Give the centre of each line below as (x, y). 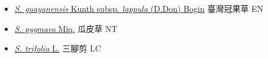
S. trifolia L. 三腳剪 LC (58, 48)
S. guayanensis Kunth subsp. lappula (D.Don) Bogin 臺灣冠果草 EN (139, 8)
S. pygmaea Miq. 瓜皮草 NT (66, 28)
